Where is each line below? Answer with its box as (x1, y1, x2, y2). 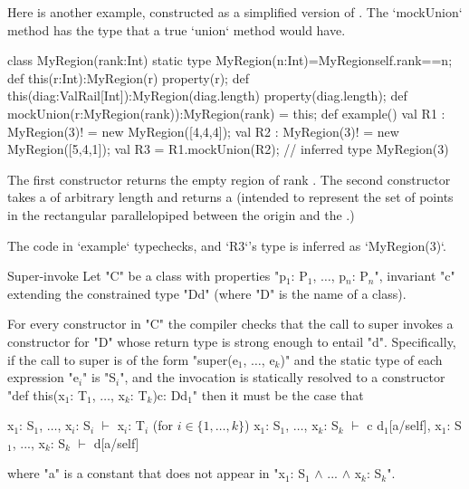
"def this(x (7, 385, 65, 404)
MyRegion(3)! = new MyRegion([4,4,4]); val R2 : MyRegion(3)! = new (7, 121, 399, 140)
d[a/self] (93, 433, 139, 452)
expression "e (7, 368, 79, 387)
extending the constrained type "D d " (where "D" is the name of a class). (7, 283, 407, 302)
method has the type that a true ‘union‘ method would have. (7, 20, 346, 39)
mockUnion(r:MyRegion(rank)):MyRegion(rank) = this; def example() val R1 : (7, 103, 445, 122)
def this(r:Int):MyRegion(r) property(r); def (7, 68, 249, 87)
